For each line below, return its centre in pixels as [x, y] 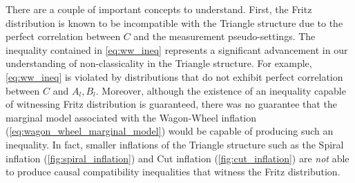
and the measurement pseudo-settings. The [224, 36]
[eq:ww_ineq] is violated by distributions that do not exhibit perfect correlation [174, 76]
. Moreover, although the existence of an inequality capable [221, 90]
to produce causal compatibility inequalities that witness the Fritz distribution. [173, 172]
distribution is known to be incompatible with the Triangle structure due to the [174, 22]
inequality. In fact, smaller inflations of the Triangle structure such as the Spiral [175, 144]
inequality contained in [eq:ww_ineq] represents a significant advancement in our [177, 49]
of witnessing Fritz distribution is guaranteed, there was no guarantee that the [171, 104]
